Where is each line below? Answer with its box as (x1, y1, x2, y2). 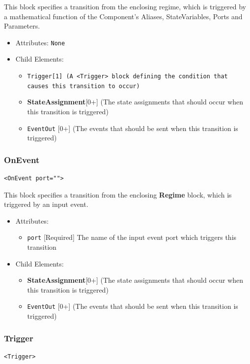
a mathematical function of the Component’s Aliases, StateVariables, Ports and (4, 11, 243, 21)
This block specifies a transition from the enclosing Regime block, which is (4, 189, 232, 199)
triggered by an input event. (4, 199, 88, 209)
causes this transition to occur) (27, 82, 140, 90)
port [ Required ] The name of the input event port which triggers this (27, 232, 237, 242)
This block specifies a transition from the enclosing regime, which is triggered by (4, 1, 246, 11)
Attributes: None (15, 37, 65, 47)
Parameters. (4, 21, 40, 31)
